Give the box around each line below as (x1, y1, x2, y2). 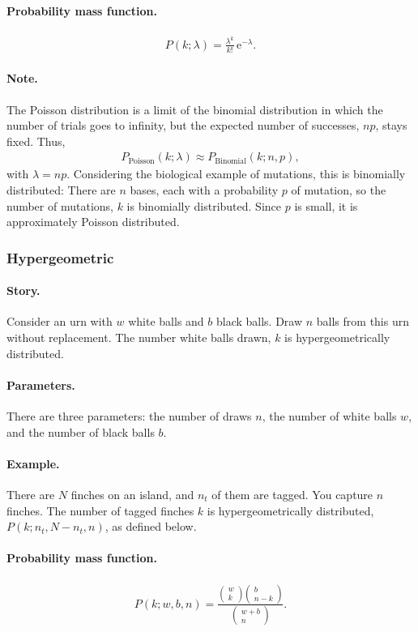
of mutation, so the (291, 181, 386, 198)
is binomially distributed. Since (126, 197, 281, 214)
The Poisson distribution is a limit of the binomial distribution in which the (6, 100, 383, 117)
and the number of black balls (6, 423, 155, 440)
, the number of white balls (262, 407, 397, 424)
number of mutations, (6, 197, 113, 214)
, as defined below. (104, 518, 197, 535)
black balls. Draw (215, 313, 303, 330)
